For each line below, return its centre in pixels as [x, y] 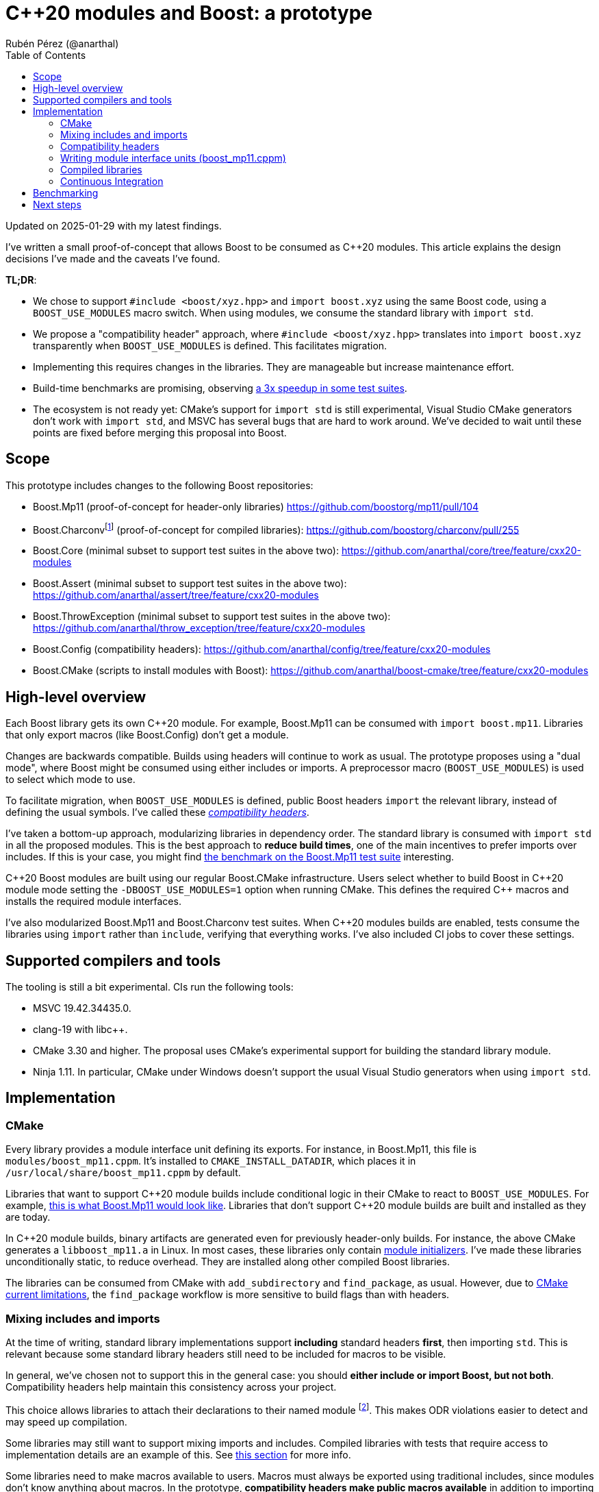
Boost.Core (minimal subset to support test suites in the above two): [186, 551]
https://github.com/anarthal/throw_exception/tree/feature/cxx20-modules [199, 628]
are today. [28, 1217]
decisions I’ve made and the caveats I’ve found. [113, 258]
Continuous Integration [112, 181]
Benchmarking [66, 192]
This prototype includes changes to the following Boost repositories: [160, 485]
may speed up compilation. [66, 1421]
